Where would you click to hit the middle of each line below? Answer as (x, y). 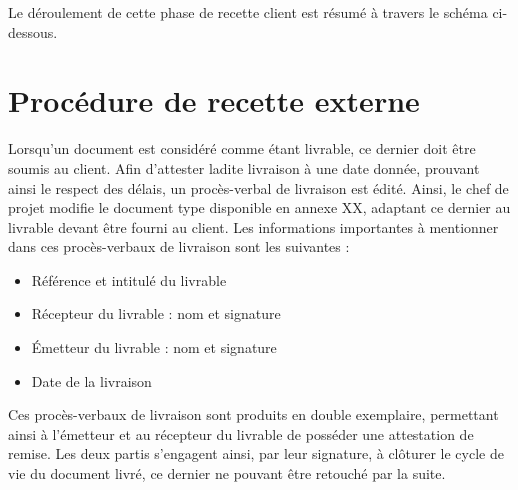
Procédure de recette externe (214, 100)
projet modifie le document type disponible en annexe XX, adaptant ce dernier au (259, 207)
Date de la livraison (91, 380)
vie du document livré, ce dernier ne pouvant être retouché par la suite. (227, 473)
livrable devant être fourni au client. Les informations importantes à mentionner (253, 226)
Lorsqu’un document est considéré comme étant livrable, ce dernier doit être (242, 148)
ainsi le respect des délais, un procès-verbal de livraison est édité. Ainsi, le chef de (258, 187)
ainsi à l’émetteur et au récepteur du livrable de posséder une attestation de (241, 433)
